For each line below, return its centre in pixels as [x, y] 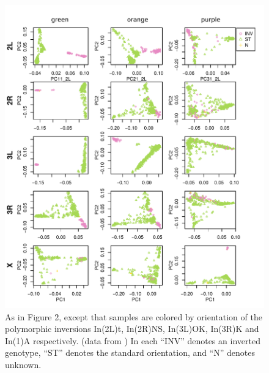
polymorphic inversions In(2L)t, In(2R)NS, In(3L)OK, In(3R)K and [132, 329]
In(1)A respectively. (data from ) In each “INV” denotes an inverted [133, 340]
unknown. [23, 365]
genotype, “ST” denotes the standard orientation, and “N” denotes [130, 352]
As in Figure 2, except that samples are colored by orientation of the [134, 316]
